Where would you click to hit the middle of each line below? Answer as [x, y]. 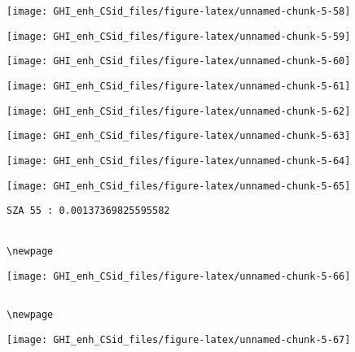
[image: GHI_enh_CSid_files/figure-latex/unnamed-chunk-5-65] [179, 186]
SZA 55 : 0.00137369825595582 [88, 211]
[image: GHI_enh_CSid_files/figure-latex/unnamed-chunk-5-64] [179, 161]
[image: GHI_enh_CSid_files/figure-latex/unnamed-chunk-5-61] [179, 86]
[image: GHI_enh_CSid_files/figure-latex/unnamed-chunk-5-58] [179, 11]
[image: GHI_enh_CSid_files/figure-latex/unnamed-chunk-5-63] [179, 136]
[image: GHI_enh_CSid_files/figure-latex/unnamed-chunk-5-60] [179, 61]
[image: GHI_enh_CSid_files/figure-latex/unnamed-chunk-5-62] [179, 111]
